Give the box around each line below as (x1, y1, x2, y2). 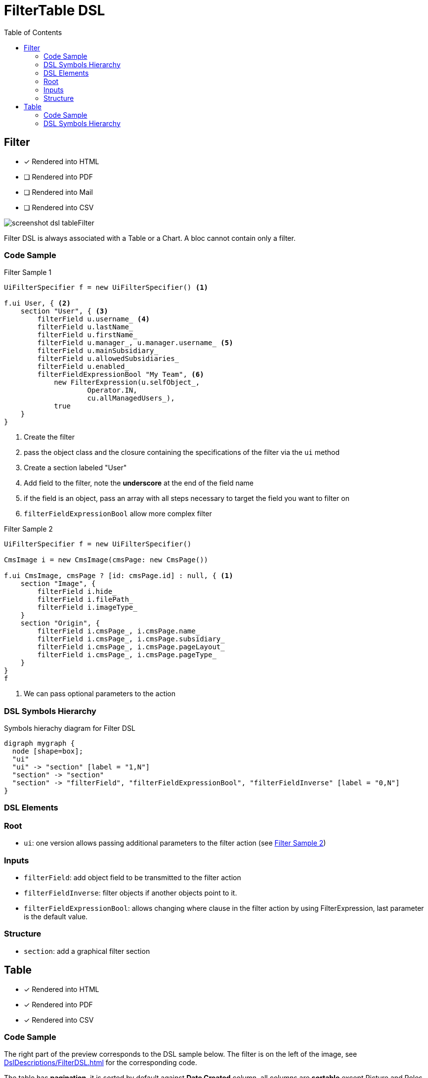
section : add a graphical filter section (24, 946, 150, 955)
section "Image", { (20, 580, 96, 588)
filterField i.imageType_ (37, 603, 137, 612)
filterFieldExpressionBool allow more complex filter (24, 509, 212, 518)
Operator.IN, (87, 386, 137, 395)
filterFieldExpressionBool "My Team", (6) (37, 370, 204, 379)
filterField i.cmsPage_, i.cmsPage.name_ (37, 627, 200, 635)
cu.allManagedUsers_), (87, 394, 175, 403)
